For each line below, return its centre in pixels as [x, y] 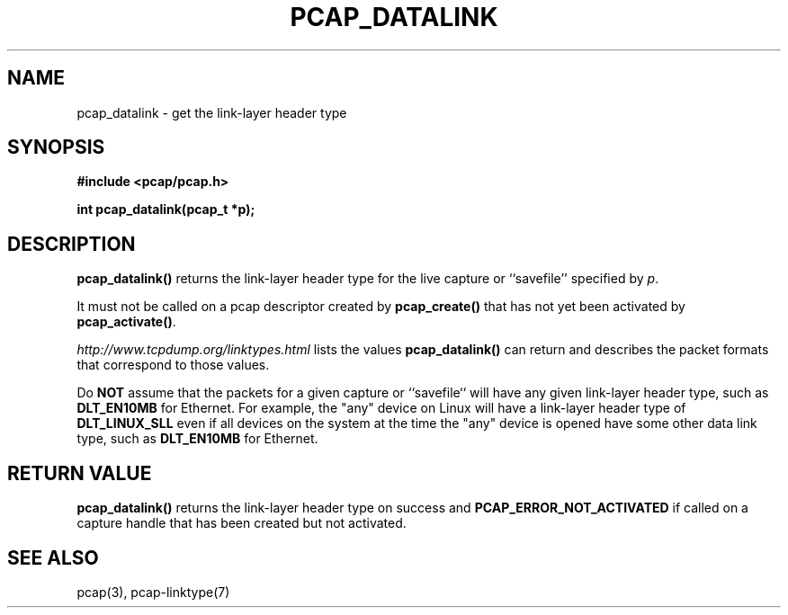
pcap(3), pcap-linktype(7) [153, 592]
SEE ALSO [53, 557]
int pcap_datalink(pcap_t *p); [166, 209]
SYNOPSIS [56, 147]
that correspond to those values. [173, 365]
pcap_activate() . [126, 322]
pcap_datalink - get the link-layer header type [212, 112]
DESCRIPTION [72, 244]
